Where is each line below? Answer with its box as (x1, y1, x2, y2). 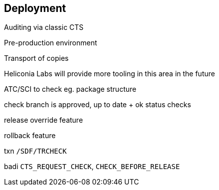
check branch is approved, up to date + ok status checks (4, 100, 191, 109)
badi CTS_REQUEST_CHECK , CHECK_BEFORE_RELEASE (4, 162, 180, 171)
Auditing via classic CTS (4, 23, 84, 32)
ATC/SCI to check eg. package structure (4, 85, 137, 94)
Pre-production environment (4, 38, 97, 47)
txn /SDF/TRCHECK (4, 147, 67, 156)
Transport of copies (4, 54, 69, 63)
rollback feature (4, 131, 56, 140)
